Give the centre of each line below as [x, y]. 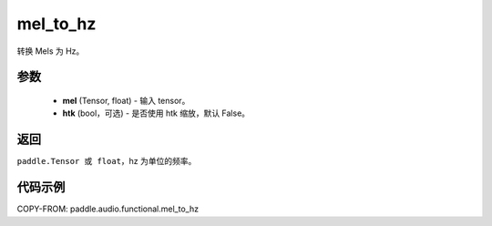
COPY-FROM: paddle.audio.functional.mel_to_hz [108, 209]
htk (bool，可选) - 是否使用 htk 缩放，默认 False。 [156, 113]
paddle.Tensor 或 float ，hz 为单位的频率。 [107, 161]
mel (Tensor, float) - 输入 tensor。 [126, 100]
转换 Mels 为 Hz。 [51, 51]
